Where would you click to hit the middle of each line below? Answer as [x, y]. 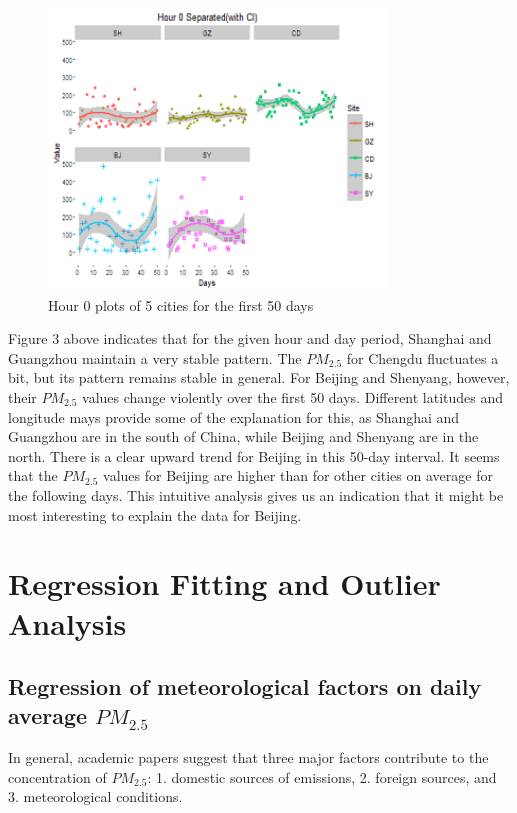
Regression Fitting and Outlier [224, 583]
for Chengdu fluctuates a [422, 357]
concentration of [57, 776]
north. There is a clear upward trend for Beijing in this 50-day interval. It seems [254, 455]
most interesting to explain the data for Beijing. [155, 514]
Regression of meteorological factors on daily [245, 686]
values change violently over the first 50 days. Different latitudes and [293, 396]
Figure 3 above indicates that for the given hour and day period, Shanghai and [250, 338]
